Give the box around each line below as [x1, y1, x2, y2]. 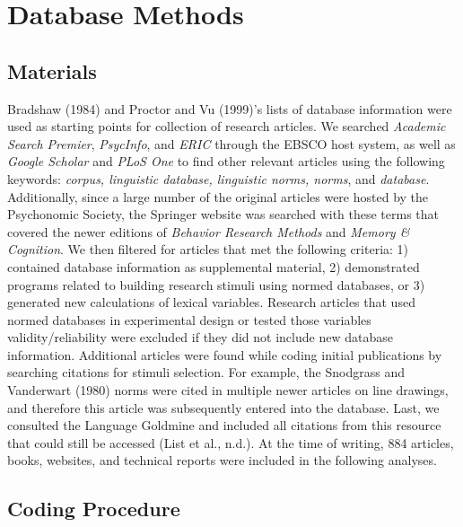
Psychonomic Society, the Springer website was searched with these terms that [7, 205, 440, 224]
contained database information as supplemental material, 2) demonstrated [7, 257, 420, 276]
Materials [7, 57, 97, 84]
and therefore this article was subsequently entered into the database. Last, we [7, 398, 440, 417]
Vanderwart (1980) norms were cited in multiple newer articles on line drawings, [7, 381, 449, 400]
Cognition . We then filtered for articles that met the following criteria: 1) [7, 240, 409, 259]
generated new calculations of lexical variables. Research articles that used [7, 293, 415, 312]
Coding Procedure [7, 495, 180, 523]
